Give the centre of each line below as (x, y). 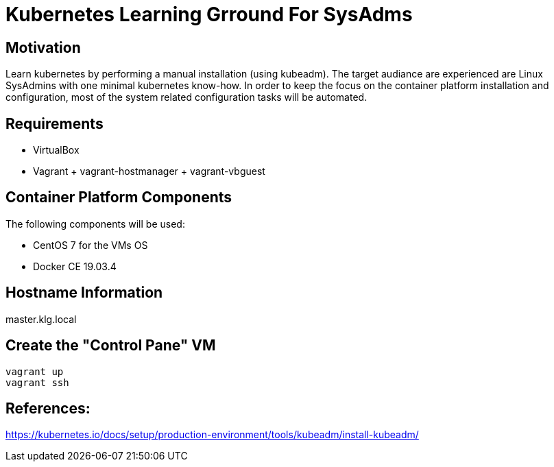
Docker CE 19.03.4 (75, 266)
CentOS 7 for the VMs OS (91, 245)
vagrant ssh (37, 382)
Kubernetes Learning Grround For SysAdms (209, 14)
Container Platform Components (119, 197)
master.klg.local (41, 319)
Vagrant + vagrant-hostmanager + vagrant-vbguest (149, 171)
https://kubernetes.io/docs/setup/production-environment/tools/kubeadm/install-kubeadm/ (212, 435)
